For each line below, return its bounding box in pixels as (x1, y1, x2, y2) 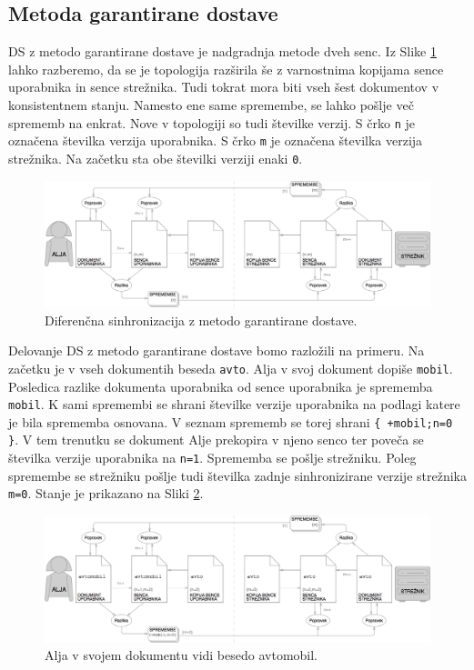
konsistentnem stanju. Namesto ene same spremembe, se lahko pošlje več (8, 95, 414, 114)
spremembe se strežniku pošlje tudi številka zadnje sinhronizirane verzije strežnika (8, 465, 467, 485)
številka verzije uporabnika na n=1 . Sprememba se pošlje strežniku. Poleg (8, 448, 417, 467)
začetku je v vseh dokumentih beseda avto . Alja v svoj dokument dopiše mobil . (8, 358, 453, 377)
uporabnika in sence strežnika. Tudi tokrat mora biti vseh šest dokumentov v (8, 77, 439, 96)
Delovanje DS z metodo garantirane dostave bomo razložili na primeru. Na (8, 341, 425, 360)
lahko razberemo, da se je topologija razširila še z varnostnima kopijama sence (8, 59, 444, 78)
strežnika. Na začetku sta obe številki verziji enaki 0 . (8, 148, 303, 167)
